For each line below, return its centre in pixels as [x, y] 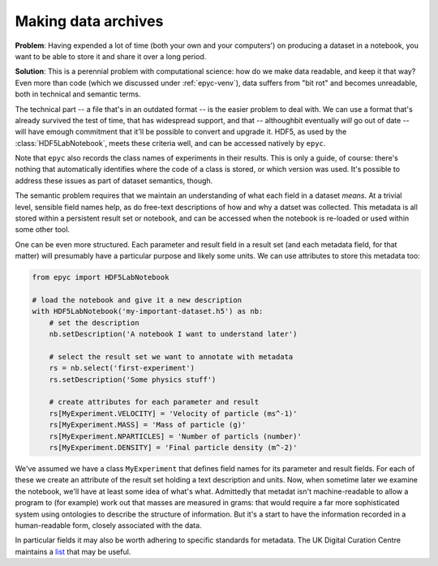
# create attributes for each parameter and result [154, 402]
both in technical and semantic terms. [78, 94]
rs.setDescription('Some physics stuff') [133, 379]
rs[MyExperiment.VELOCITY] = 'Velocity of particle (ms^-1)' [173, 413]
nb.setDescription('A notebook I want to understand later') [173, 334]
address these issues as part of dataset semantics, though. [114, 180]
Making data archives [89, 21]
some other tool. [43, 229]
